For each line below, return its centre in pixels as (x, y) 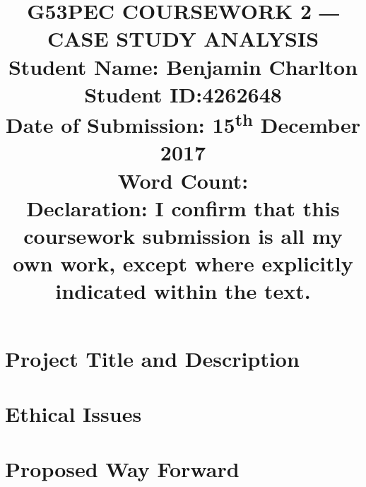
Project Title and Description (152, 358)
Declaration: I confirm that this (183, 207)
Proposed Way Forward (122, 469)
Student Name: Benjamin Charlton (183, 66)
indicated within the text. (183, 291)
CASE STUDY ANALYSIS (183, 39)
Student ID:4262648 (183, 94)
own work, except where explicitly (183, 263)
